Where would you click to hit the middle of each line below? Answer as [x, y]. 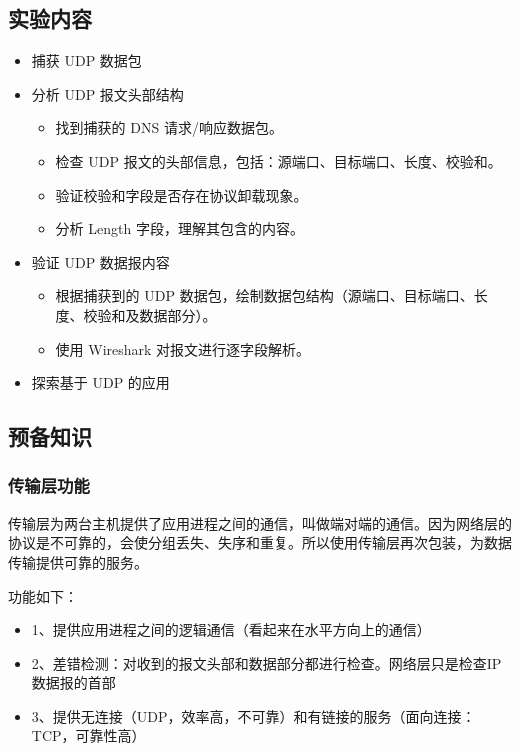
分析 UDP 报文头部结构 [107, 93]
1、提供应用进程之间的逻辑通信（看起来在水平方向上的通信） [231, 629]
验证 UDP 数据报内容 [100, 261]
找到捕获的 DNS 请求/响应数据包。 [169, 127]
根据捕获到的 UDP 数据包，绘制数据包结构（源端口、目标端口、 [264, 295]
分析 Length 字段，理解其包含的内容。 [179, 228]
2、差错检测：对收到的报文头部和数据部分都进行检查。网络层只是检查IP [266, 662]
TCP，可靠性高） [88, 735]
